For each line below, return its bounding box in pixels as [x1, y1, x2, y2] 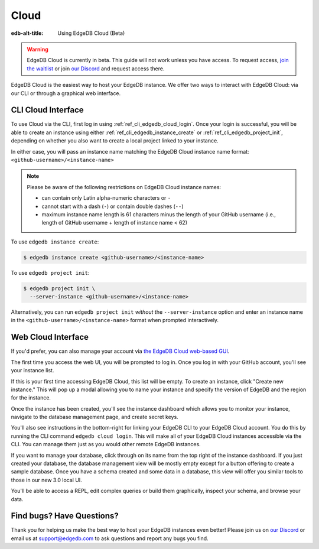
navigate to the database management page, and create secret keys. [11, 414, 178, 421]
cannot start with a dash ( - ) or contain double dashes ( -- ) [41, 203, 184, 210]
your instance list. [11, 367, 54, 374]
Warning [27, 46, 48, 53]
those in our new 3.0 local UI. [11, 476, 82, 483]
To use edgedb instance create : [11, 238, 99, 245]
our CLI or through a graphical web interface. [11, 89, 121, 97]
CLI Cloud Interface [11, 105, 84, 115]
